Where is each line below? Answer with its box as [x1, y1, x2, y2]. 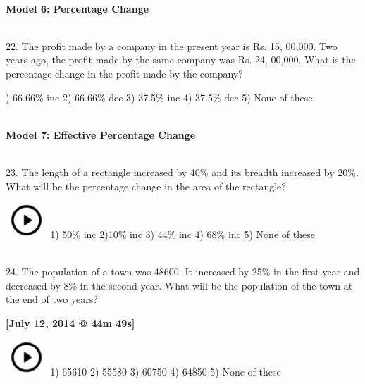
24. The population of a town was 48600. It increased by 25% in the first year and [6, 264, 360, 279]
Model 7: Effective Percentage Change [6, 127, 196, 142]
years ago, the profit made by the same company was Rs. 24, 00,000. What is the [6, 52, 356, 67]
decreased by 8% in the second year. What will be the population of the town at [6, 278, 353, 292]
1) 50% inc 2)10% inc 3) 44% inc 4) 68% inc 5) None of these [50, 227, 315, 242]
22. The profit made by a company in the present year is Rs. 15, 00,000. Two [6, 38, 338, 53]
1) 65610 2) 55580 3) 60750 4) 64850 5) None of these [50, 364, 281, 378]
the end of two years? [6, 292, 98, 306]
